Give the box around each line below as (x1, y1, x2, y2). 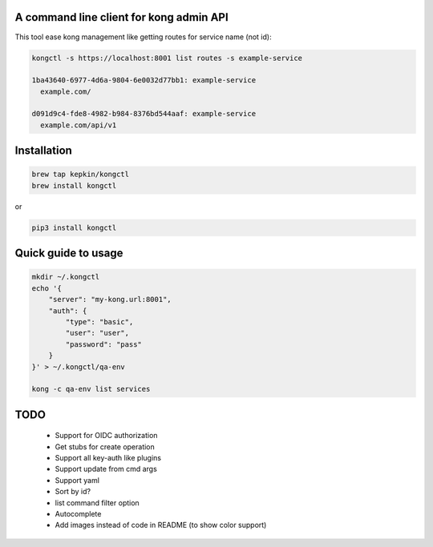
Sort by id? (55, 487, 91, 497)
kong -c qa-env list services (31, 384, 151, 394)
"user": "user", (65, 328, 130, 338)
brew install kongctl (31, 181, 117, 190)
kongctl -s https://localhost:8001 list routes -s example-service (31, 53, 303, 62)
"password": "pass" (65, 340, 142, 348)
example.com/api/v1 (40, 120, 117, 130)
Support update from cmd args (55, 465, 158, 474)
